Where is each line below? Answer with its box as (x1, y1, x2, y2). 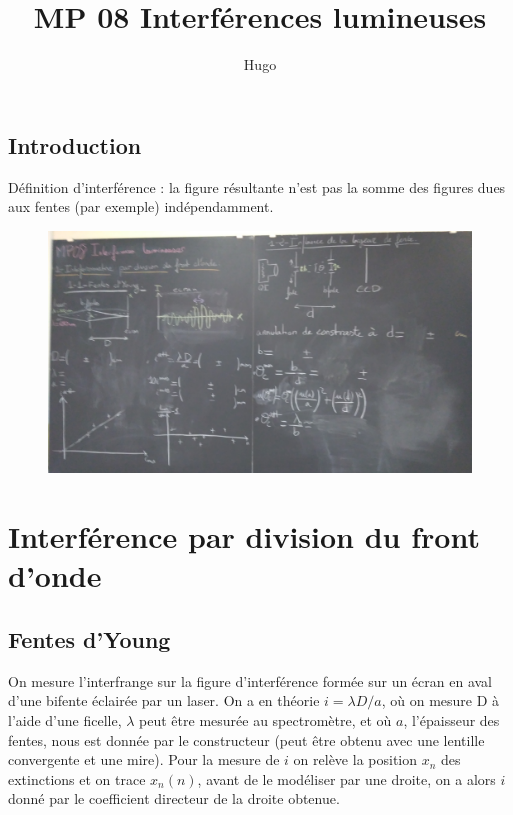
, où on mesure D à (381, 690, 500, 711)
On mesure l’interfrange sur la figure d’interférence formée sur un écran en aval (8, 670, 493, 691)
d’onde (8, 555, 102, 596)
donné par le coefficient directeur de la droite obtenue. (8, 788, 340, 809)
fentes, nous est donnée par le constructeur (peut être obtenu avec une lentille (8, 729, 485, 750)
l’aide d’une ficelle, (8, 709, 122, 730)
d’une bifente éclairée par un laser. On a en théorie (8, 690, 320, 711)
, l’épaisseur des (403, 709, 500, 730)
